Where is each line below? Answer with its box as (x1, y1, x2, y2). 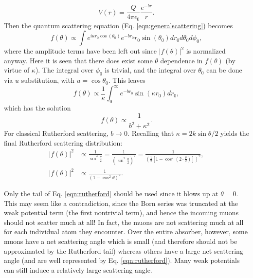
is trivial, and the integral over (105, 65, 196, 75)
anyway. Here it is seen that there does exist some (4, 55, 153, 65)
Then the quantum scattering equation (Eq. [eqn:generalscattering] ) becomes (4, 20, 233, 30)
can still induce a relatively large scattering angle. (4, 264, 152, 275)
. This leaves (108, 75, 145, 85)
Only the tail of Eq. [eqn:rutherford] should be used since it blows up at (4, 188, 218, 199)
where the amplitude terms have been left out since (4, 46, 157, 56)
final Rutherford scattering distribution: (4, 137, 123, 148)
